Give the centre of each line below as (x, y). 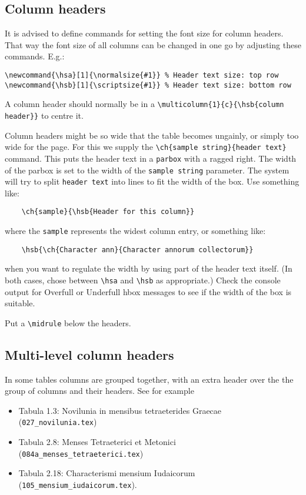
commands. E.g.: (35, 56)
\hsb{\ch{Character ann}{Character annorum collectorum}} (137, 250)
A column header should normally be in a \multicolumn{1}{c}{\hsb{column (144, 104)
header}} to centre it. (44, 115)
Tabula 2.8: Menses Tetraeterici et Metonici (97, 442)
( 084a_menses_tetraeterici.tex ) (81, 453)
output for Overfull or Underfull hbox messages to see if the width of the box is (148, 291)
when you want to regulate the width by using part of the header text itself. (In (149, 268)
